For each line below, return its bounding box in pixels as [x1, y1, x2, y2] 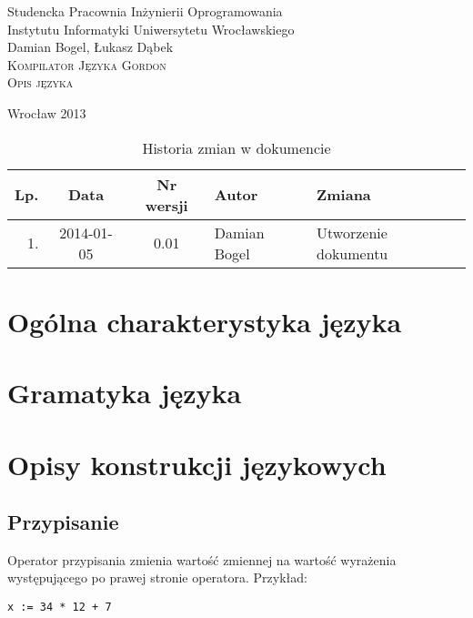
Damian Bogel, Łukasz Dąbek [7, 37, 174, 56]
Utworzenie [317, 221, 387, 243]
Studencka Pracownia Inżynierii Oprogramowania [7, 2, 283, 20]
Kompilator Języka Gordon [7, 55, 166, 74]
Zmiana [317, 184, 371, 206]
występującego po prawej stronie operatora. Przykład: [7, 568, 307, 587]
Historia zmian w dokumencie [142, 137, 331, 158]
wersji [145, 194, 188, 216]
